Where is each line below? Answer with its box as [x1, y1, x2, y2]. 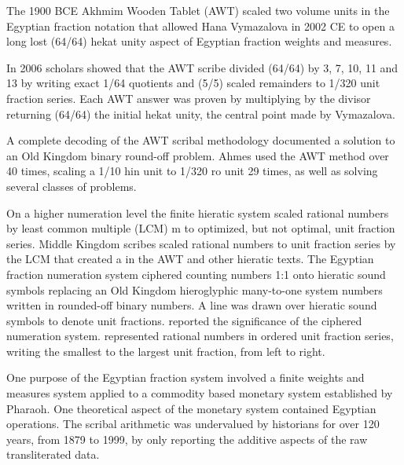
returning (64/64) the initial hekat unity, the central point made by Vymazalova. [6, 105, 395, 122]
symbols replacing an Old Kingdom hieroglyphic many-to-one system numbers [6, 281, 383, 298]
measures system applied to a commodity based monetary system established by [6, 385, 393, 401]
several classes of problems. [6, 178, 137, 194]
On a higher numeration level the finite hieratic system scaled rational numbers [6, 204, 389, 221]
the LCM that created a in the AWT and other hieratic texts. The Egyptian [6, 251, 374, 267]
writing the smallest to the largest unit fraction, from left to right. [6, 342, 325, 359]
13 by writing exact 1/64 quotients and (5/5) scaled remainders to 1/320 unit [6, 75, 380, 91]
